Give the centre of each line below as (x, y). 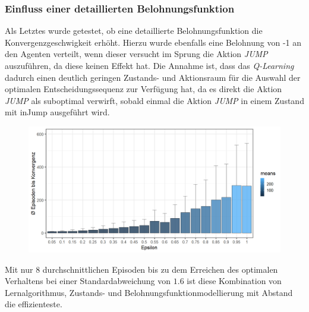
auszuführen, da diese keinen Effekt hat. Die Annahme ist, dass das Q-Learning (149, 65)
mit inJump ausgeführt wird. (57, 112)
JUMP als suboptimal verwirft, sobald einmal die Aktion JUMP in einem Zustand (154, 100)
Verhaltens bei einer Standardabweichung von (88, 281)
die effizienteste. (34, 304)
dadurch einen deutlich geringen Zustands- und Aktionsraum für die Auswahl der (153, 77)
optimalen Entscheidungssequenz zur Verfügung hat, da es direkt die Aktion (144, 89)
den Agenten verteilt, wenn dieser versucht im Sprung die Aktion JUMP (136, 54)
